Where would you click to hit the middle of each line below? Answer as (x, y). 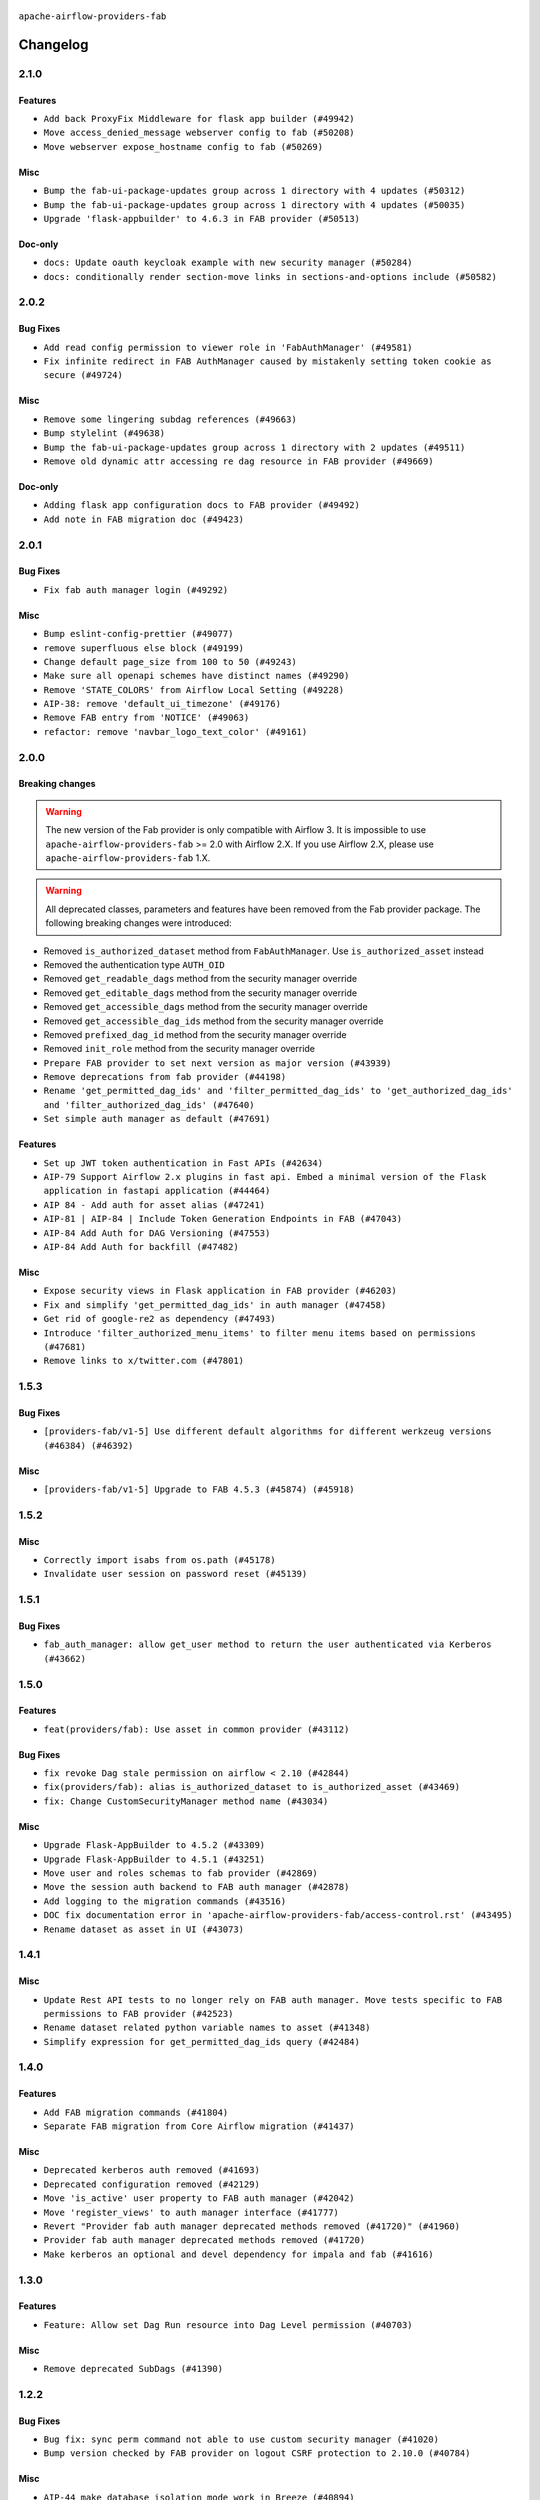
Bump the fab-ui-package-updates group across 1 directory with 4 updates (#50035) (254, 204)
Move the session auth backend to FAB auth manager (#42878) (196, 1887)
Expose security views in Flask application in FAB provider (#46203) (220, 1291)
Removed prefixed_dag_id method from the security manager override (195, 1034)
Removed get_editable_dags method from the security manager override (200, 992)
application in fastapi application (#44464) (157, 1191)
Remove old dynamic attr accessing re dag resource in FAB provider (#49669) (238, 461)
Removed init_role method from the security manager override (179, 1049)
